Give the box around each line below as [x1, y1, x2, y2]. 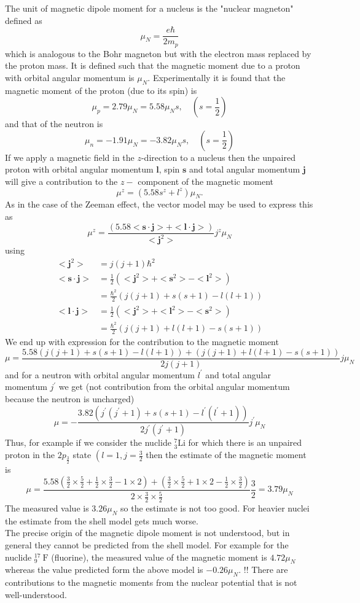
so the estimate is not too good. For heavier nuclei [120, 502, 310, 514]
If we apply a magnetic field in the [5, 150, 135, 163]
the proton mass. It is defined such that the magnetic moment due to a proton [5, 59, 300, 72]
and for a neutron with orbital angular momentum [5, 368, 195, 381]
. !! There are [238, 563, 288, 576]
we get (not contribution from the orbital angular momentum [58, 380, 290, 393]
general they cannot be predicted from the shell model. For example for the [5, 538, 289, 551]
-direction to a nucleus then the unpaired [141, 150, 295, 163]
